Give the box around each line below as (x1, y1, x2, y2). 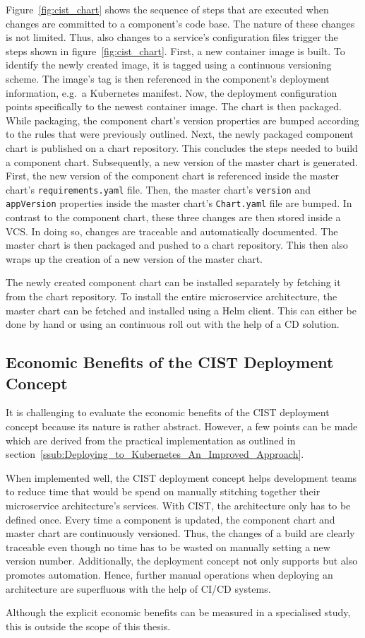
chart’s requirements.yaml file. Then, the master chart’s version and (6, 182, 311, 196)
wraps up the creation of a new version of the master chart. (6, 251, 263, 266)
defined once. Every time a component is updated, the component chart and (6, 512, 335, 526)
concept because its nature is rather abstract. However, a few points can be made (6, 418, 358, 433)
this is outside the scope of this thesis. (6, 618, 171, 633)
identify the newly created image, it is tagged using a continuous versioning (6, 57, 332, 72)
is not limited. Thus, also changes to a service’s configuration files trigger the (6, 30, 338, 45)
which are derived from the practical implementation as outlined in (6, 432, 296, 447)
